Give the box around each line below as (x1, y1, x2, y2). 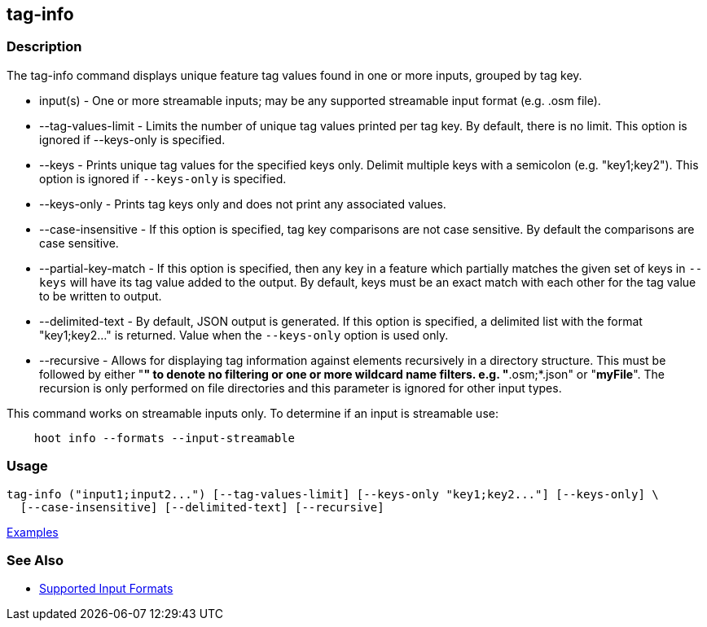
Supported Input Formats (39, 581, 173, 596)
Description (7, 38, 82, 55)
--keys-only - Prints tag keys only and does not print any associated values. (39, 196, 446, 211)
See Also (7, 551, 64, 568)
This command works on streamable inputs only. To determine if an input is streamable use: (7, 406, 498, 420)
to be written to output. (39, 288, 162, 303)
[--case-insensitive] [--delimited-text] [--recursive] (20, 500, 384, 514)
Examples (7, 524, 59, 539)
